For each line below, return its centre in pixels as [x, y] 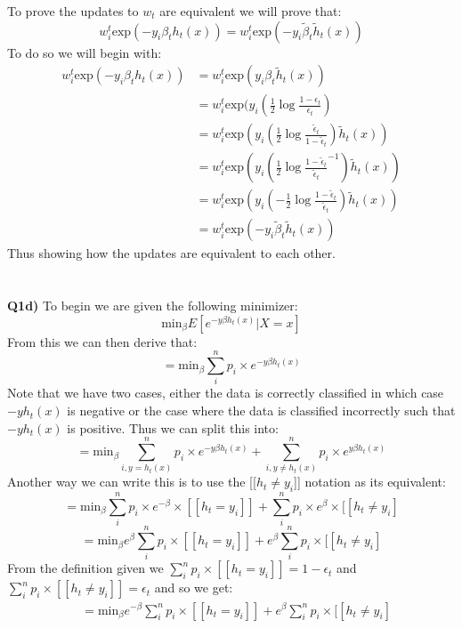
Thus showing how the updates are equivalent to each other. [171, 253]
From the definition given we [85, 568]
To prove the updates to [73, 11]
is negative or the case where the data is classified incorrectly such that [261, 411]
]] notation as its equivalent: [369, 482]
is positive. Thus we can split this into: [173, 427]
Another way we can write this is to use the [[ [132, 482]
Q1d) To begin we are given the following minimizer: [153, 306]
